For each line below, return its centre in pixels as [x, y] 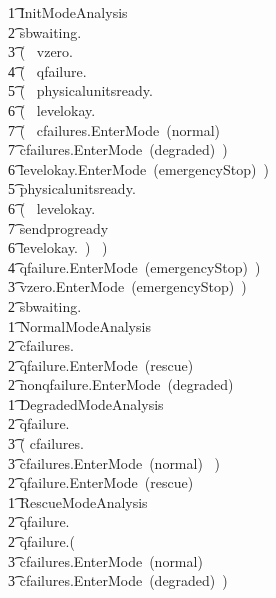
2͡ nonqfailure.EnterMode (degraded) [121, 384]
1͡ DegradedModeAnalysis [86, 403]
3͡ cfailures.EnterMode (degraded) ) [118, 580]
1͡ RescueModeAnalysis [78, 501]
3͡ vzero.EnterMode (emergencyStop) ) [127, 286]
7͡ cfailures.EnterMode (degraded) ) [118, 149]
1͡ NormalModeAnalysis [79, 325]
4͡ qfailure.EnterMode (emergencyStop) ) [134, 266]
